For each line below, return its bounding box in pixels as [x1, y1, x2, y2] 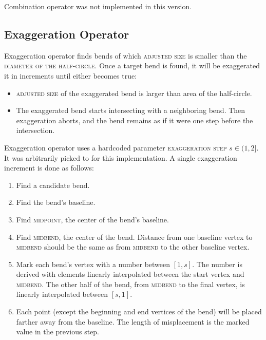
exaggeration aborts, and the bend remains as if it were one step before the [16, 115, 253, 125]
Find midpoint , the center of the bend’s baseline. [16, 214, 169, 224]
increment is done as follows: [4, 162, 94, 173]
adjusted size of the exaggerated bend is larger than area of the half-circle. [16, 87, 252, 98]
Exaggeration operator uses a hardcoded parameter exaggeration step [4, 142, 227, 153]
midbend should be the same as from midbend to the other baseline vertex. [16, 241, 250, 252]
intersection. [16, 125, 55, 136]
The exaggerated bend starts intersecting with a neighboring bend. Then [16, 105, 245, 116]
